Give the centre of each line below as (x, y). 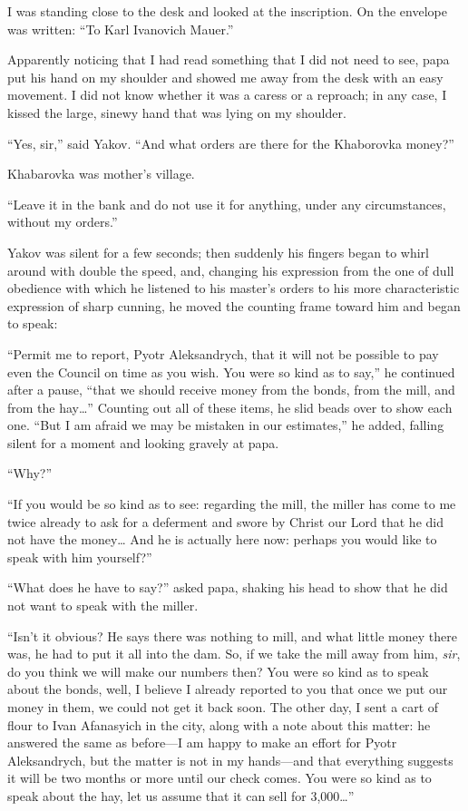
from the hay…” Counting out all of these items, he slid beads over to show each (230, 407)
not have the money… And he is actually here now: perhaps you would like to (222, 539)
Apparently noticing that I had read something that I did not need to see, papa (229, 59)
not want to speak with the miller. (103, 606)
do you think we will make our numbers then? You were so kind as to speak (218, 671)
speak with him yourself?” (80, 557)
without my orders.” (63, 222)
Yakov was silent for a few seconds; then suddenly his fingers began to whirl (218, 252)
